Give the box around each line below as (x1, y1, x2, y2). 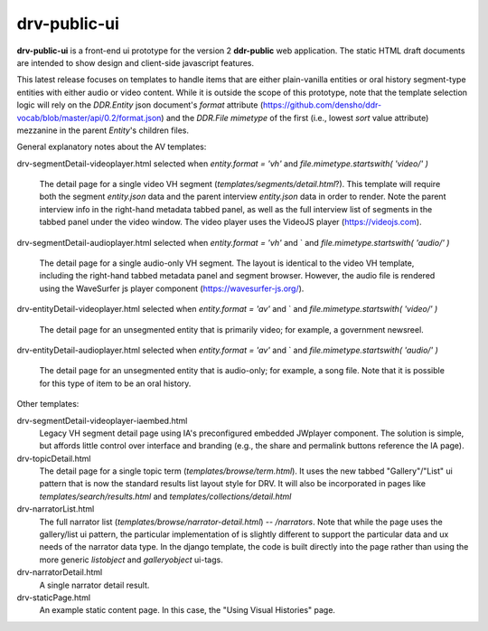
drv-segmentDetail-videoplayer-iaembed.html (16, 415, 188, 426)
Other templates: (16, 399, 80, 410)
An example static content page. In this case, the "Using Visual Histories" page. (39, 605, 336, 616)
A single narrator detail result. (39, 579, 150, 590)
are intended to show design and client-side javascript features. (16, 57, 255, 68)
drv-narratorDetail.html (16, 567, 103, 578)
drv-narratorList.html (16, 504, 95, 514)
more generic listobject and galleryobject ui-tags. (39, 554, 223, 565)
